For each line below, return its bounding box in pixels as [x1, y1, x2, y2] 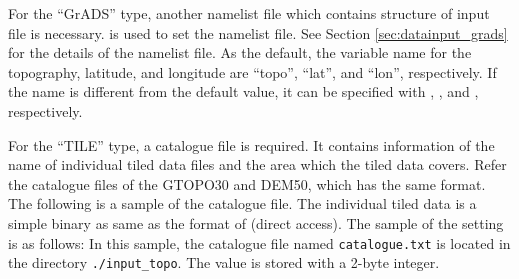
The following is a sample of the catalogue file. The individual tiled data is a [8, 193, 477, 214]
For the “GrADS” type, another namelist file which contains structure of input [8, 3, 490, 23]
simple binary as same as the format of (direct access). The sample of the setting [8, 212, 504, 233]
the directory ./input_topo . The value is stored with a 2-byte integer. [8, 252, 440, 273]
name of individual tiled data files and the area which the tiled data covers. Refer [8, 154, 507, 175]
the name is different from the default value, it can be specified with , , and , [8, 81, 479, 102]
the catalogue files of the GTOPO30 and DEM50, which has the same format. [8, 173, 486, 194]
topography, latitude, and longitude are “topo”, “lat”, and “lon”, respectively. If [8, 61, 497, 82]
